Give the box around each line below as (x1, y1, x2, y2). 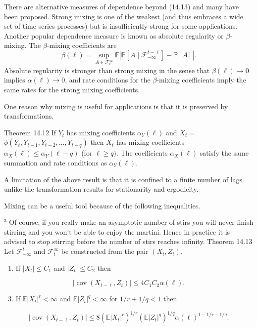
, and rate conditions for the (65, 75, 151, 85)
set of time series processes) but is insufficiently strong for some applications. (4, 21, 238, 31)
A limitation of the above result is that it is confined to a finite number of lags (4, 174, 243, 184)
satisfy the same (200, 148, 249, 158)
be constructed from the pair (61, 246, 149, 256)
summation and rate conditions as (4, 157, 107, 167)
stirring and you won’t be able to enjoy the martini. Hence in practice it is (4, 226, 230, 237)
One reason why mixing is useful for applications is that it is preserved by (4, 101, 228, 111)
